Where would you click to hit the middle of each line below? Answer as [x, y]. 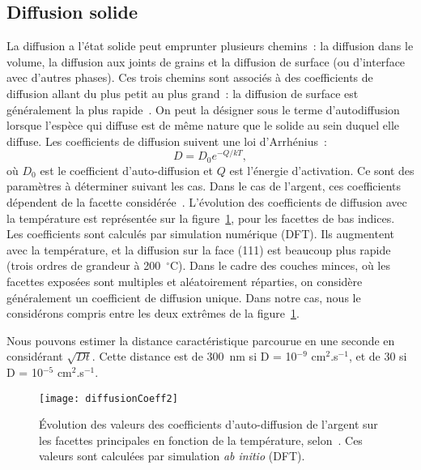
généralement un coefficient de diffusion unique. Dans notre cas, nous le [184, 297]
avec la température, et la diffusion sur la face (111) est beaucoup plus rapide [199, 249]
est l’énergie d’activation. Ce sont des [322, 170]
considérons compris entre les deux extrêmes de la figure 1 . [153, 313]
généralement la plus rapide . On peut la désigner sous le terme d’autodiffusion [203, 109]
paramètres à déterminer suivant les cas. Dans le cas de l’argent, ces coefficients [204, 186]
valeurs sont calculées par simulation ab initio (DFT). [172, 456]
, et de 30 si [378, 356]
